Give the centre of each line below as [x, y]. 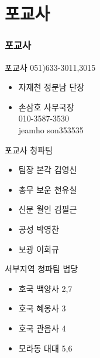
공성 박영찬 [39, 229]
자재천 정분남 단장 [51, 87]
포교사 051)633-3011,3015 [50, 67]
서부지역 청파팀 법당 [42, 269]
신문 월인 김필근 [48, 209]
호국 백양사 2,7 [45, 288]
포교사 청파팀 [29, 150]
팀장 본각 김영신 [48, 170]
